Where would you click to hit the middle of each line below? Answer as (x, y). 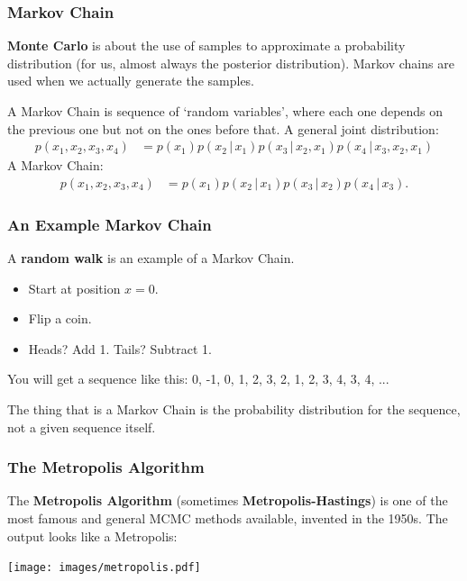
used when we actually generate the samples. (131, 81)
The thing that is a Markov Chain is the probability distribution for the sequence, (234, 409)
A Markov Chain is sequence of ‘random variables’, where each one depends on (225, 111)
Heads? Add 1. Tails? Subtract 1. (120, 348)
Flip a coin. (60, 318)
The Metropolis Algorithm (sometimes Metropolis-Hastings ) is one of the (228, 500)
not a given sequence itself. (82, 427)
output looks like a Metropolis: (92, 536)
